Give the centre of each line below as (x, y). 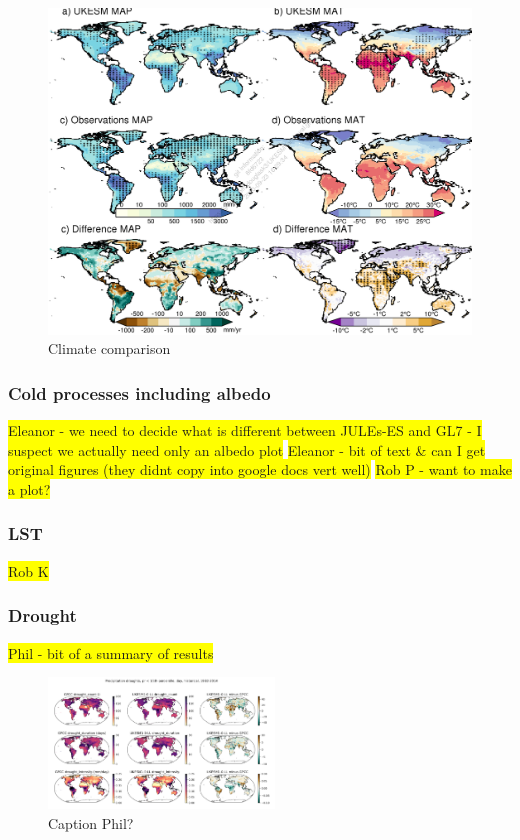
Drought (42, 615)
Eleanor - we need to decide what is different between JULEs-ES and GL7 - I (245, 430)
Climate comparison (109, 348)
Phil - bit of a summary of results (111, 652)
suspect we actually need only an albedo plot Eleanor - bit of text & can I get (247, 449)
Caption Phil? (91, 823)
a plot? (29, 488)
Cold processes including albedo (139, 392)
